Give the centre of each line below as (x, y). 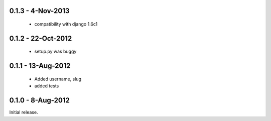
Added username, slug (58, 79)
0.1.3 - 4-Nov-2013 (39, 11)
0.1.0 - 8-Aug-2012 (39, 100)
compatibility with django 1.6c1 (66, 24)
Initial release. (24, 112)
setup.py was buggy (55, 51)
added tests (47, 86)
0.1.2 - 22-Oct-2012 (41, 38)
